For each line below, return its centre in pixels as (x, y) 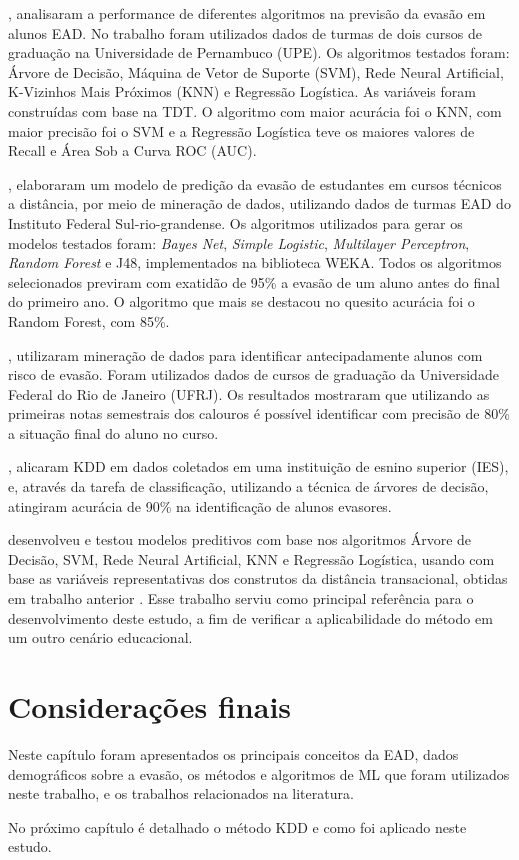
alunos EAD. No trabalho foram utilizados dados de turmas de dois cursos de (245, 32)
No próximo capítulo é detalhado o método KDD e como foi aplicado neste (237, 826)
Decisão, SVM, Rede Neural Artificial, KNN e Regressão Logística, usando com (251, 558)
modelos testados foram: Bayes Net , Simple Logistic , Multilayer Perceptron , (239, 242)
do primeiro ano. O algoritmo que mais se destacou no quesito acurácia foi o (241, 301)
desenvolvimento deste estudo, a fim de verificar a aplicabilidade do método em (250, 617)
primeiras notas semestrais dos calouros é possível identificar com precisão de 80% (259, 413)
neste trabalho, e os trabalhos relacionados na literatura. (181, 793)
